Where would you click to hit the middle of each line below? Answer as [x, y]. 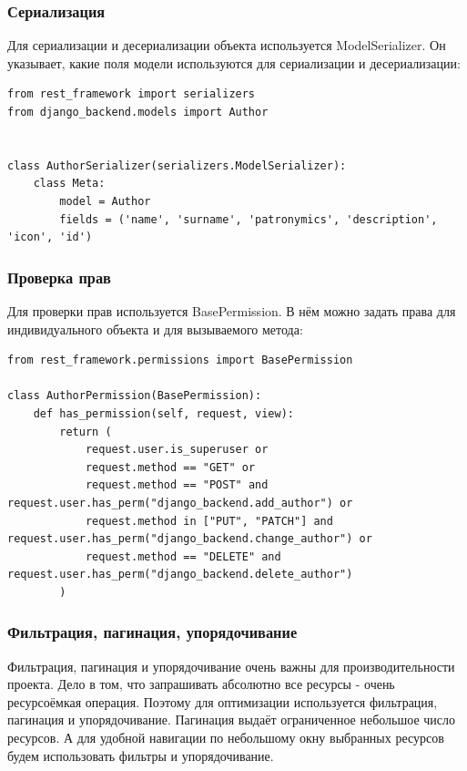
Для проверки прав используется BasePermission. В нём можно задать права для [232, 310]
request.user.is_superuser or [177, 450]
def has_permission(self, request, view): [163, 413]
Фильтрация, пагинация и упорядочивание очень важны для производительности [231, 666]
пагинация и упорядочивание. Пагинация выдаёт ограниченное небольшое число [232, 720]
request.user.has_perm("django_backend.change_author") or [190, 539]
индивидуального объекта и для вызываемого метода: [155, 329]
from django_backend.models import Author [138, 112]
